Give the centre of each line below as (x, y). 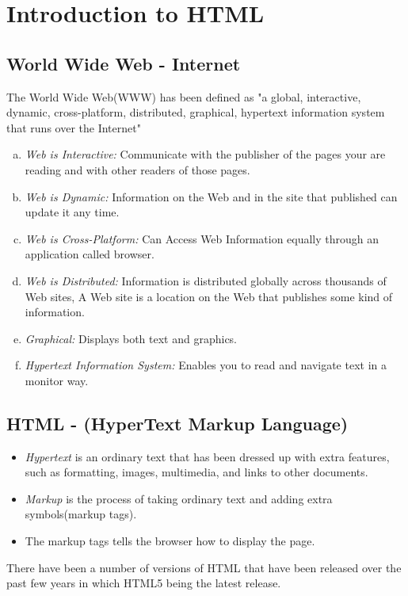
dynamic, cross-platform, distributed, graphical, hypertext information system (196, 112)
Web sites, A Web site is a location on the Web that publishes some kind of (209, 296)
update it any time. (72, 212)
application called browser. (90, 254)
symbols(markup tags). (81, 514)
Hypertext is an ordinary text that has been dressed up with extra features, (207, 456)
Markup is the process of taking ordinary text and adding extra (179, 498)
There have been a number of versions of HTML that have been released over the (204, 567)
